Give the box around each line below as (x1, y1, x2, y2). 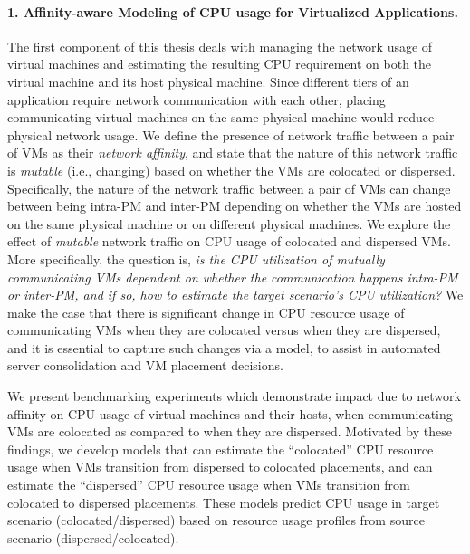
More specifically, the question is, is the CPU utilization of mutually (7, 249, 385, 268)
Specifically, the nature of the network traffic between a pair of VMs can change (7, 178, 451, 197)
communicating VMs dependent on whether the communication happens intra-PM (7, 267, 458, 286)
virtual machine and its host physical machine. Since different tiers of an (7, 72, 409, 91)
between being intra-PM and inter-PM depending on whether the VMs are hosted (7, 196, 462, 215)
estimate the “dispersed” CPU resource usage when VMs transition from (7, 475, 410, 494)
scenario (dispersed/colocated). (7, 528, 179, 547)
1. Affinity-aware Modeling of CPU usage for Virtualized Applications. (7, 2, 458, 21)
